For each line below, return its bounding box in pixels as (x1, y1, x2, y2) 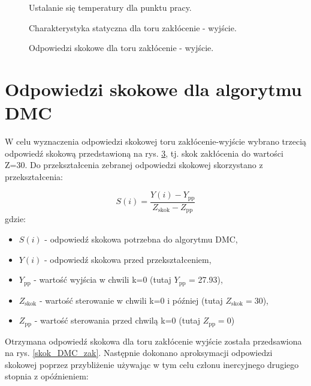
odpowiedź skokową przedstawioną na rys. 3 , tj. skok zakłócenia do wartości (5, 146, 283, 159)
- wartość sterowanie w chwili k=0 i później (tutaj (39, 294, 223, 306)
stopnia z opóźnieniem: (5, 370, 89, 382)
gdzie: (5, 213, 26, 225)
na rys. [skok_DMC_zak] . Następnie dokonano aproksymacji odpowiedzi (5, 346, 273, 359)
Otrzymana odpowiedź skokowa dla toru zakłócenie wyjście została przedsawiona (5, 334, 302, 347)
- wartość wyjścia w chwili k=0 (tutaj (34, 273, 171, 286)
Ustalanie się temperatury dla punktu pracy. (29, 1, 192, 13)
